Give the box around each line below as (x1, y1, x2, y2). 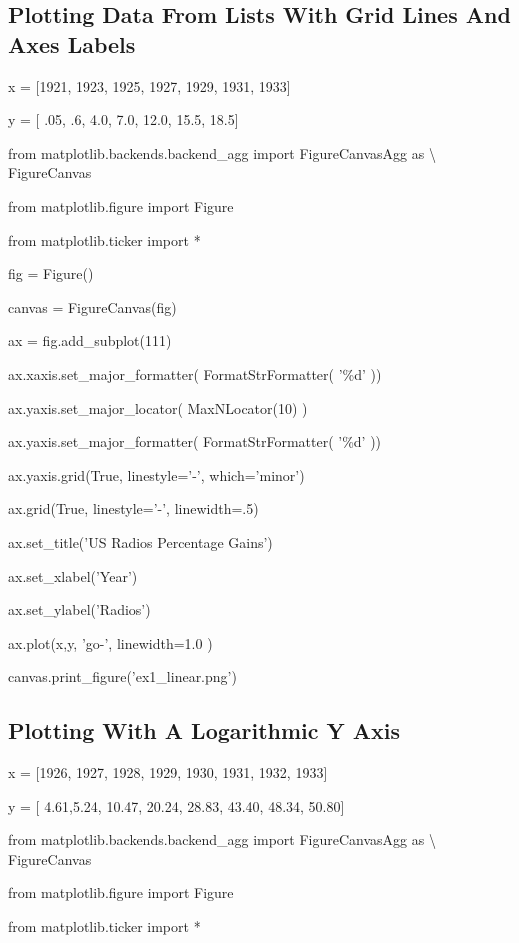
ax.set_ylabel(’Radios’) (8, 599, 151, 620)
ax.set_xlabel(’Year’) (8, 565, 138, 586)
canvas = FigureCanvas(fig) (8, 296, 177, 317)
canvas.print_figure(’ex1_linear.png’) (8, 666, 237, 687)
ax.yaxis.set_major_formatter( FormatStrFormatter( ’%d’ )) (8, 431, 382, 452)
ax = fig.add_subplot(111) (8, 330, 172, 351)
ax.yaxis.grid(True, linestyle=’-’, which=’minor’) (8, 464, 305, 485)
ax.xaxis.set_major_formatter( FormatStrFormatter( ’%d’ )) (8, 363, 382, 384)
